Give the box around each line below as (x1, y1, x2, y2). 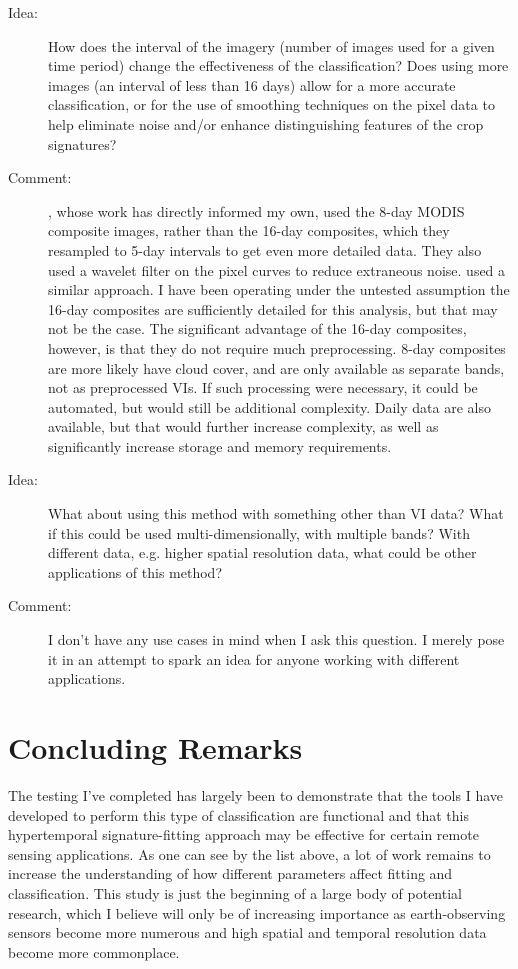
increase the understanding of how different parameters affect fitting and (8, 863, 453, 884)
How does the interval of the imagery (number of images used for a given (48, 35, 495, 56)
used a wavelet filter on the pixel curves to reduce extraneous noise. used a (48, 259, 506, 280)
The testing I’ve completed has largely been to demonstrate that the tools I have (8, 784, 503, 805)
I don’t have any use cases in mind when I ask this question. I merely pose (48, 629, 505, 650)
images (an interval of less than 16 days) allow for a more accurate (48, 74, 456, 95)
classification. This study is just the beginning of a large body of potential (8, 882, 462, 903)
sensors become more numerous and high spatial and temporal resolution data (8, 922, 487, 943)
